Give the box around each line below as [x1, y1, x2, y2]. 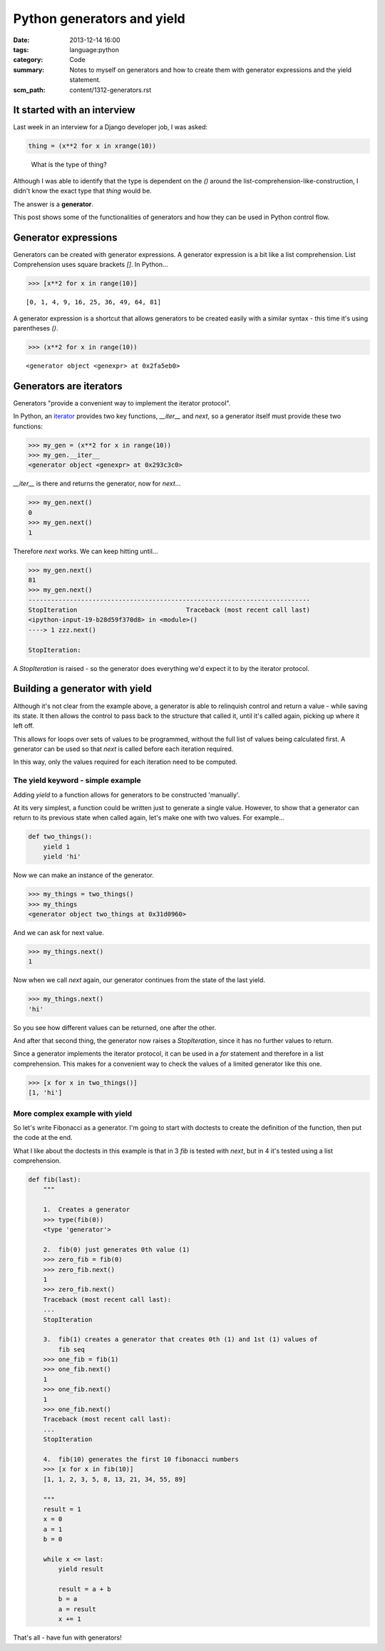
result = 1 [43, 1505, 81, 1513]
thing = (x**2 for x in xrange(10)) [28, 142, 157, 150]
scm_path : [13, 86, 46, 94]
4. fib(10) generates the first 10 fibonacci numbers [43, 1455, 239, 1463]
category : [13, 56, 43, 64]
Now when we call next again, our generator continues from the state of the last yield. [13, 976, 265, 984]
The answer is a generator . [13, 200, 94, 208]
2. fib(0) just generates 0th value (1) [43, 1246, 190, 1253]
